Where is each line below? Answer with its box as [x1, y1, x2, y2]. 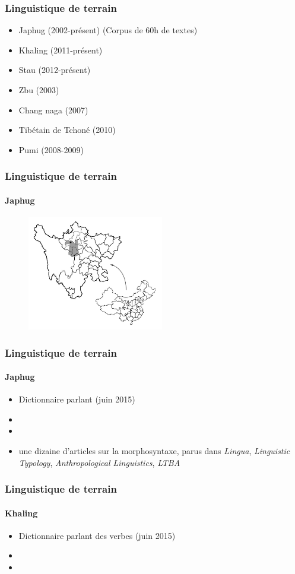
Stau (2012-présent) [18, 64, 91, 76]
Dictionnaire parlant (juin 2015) [18, 393, 135, 405]
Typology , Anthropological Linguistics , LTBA [18, 456, 180, 468]
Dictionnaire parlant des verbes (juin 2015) [18, 529, 176, 541]
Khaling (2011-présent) [18, 43, 103, 56]
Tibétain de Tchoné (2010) [18, 123, 116, 136]
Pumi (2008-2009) [18, 143, 84, 156]
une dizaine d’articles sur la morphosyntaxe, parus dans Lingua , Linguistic [18, 445, 290, 456]
